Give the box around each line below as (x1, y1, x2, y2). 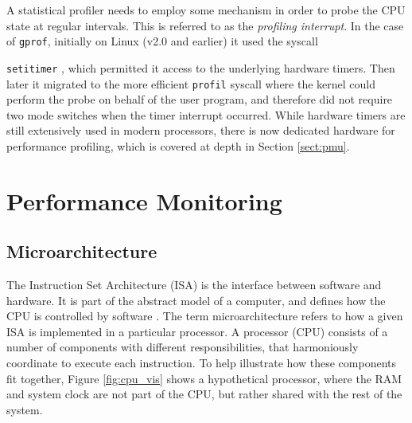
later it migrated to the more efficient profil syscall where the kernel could (6, 75, 376, 92)
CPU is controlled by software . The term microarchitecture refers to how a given (6, 307, 403, 324)
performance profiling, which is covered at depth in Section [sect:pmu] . (6, 137, 350, 154)
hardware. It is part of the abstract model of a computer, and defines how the (6, 292, 386, 308)
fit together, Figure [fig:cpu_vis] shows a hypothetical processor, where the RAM (6, 370, 402, 386)
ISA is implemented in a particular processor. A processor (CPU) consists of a (6, 323, 388, 339)
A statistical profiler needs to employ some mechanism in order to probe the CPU (6, 2, 406, 18)
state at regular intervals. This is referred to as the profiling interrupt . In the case (6, 17, 404, 33)
